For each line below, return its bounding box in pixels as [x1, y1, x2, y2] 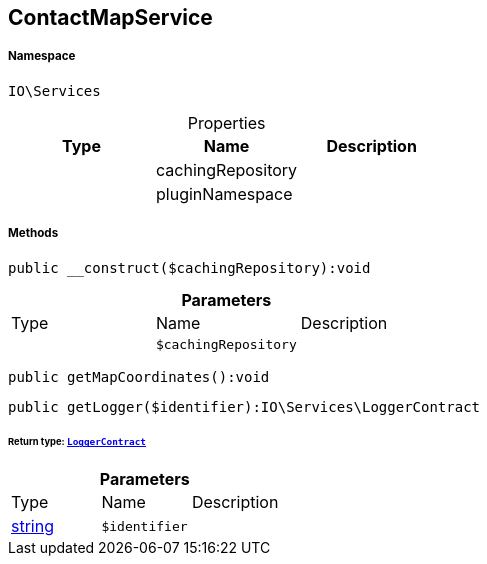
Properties [187, 112, 266, 133]
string [11, 516, 54, 537]
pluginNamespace [156, 183, 293, 204]
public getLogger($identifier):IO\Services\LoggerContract [8, 398, 481, 415]
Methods [8, 226, 59, 241]
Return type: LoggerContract [8, 436, 147, 448]
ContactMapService [8, 5, 213, 30]
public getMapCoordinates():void [8, 368, 270, 385]
